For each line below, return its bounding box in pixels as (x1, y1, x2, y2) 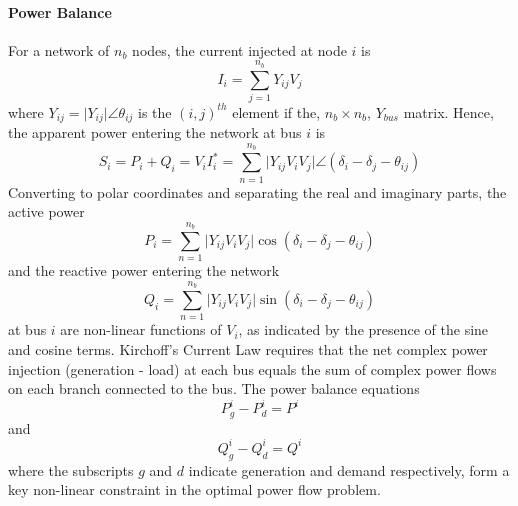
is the (138, 101, 172, 122)
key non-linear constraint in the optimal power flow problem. (8, 479, 381, 500)
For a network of (8, 39, 110, 60)
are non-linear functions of (60, 319, 222, 340)
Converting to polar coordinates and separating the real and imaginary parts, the (8, 181, 507, 202)
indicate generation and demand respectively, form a (188, 459, 510, 480)
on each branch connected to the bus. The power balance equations (8, 378, 420, 399)
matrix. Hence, (403, 101, 494, 122)
